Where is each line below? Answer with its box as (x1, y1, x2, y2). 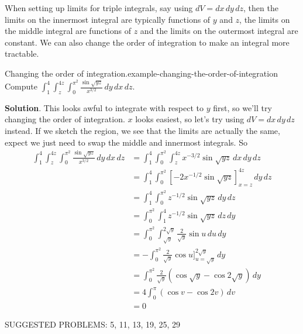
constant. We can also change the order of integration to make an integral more (5, 36, 290, 48)
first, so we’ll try (213, 101, 272, 113)
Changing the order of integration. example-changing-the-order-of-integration (5, 67, 278, 79)
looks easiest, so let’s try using (135, 113, 245, 125)
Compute (5, 80, 37, 92)
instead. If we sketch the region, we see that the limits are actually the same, (5, 124, 280, 136)
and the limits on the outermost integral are (140, 25, 298, 37)
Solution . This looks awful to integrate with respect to (5, 101, 204, 113)
